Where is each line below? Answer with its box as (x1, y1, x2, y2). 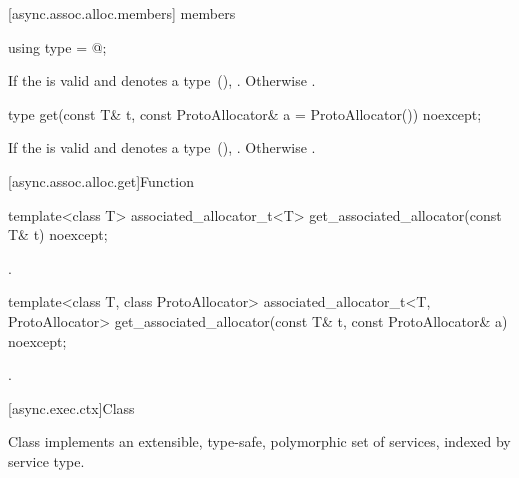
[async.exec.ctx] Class (8, 397, 135, 418)
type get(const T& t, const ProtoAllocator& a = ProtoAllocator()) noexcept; (8, 103, 482, 124)
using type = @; (8, 36, 107, 57)
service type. (8, 450, 85, 471)
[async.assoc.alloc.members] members (8, 3, 236, 23)
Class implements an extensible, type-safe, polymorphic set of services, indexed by (8, 431, 511, 452)
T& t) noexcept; (8, 224, 108, 245)
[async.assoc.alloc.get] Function (8, 170, 194, 191)
